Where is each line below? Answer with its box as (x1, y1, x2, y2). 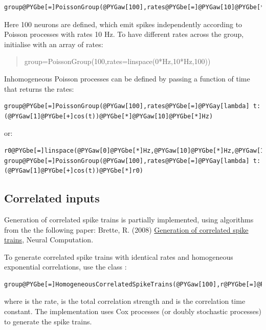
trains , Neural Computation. (4, 234, 94, 245)
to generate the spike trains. (4, 316, 92, 326)
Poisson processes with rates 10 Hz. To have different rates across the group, (4, 29, 244, 39)
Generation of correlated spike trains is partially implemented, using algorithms (4, 214, 254, 224)
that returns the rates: (4, 83, 74, 94)
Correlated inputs (4, 190, 100, 206)
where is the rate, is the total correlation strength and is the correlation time (4, 296, 246, 306)
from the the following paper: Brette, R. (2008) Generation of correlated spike (4, 224, 249, 235)
